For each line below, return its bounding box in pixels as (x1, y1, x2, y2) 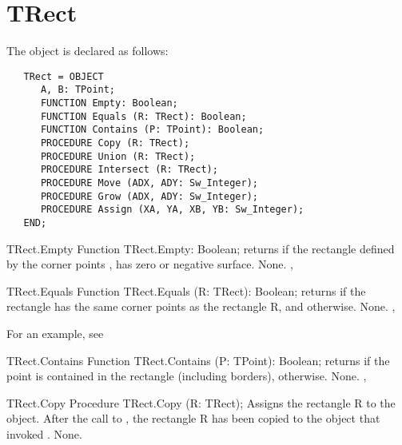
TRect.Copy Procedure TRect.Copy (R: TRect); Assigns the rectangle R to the (6, 394, 396, 411)
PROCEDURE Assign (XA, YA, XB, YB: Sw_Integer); (40, 204, 304, 216)
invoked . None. (6, 425, 82, 442)
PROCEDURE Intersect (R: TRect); (40, 164, 218, 176)
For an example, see (6, 324, 104, 341)
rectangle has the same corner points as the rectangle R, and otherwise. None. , (6, 298, 396, 315)
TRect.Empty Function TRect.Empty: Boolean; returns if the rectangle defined (6, 240, 395, 256)
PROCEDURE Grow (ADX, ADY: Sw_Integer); (40, 190, 258, 202)
